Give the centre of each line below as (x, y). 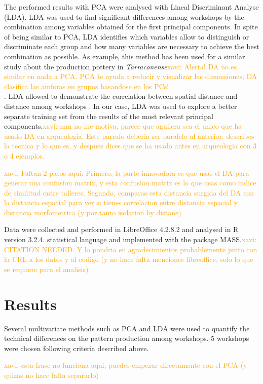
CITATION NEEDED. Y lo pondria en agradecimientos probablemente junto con (131, 249)
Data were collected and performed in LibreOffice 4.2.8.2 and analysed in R (121, 229)
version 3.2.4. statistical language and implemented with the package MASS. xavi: (130, 239)
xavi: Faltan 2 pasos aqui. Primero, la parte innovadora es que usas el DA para (127, 172)
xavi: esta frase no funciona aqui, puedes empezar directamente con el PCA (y (126, 365)
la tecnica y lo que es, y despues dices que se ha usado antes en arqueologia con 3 (130, 146)
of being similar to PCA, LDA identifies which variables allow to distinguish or (127, 36)
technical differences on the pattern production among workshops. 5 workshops (127, 338)
